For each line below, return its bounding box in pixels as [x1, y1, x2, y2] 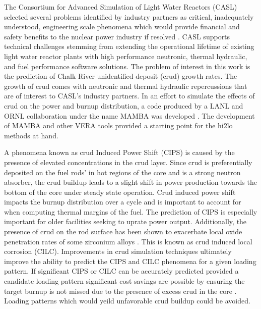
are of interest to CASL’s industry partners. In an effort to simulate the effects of [4, 90, 255, 101]
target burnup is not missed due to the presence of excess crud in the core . [4, 285, 237, 296]
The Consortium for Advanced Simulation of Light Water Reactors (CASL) [4, 2, 237, 12]
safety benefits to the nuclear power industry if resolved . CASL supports [4, 31, 230, 41]
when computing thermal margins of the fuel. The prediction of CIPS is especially [4, 206, 257, 217]
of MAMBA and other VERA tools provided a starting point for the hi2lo [4, 120, 233, 131]
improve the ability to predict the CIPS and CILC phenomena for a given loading [4, 255, 256, 266]
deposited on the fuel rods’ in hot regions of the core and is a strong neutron [4, 167, 241, 177]
